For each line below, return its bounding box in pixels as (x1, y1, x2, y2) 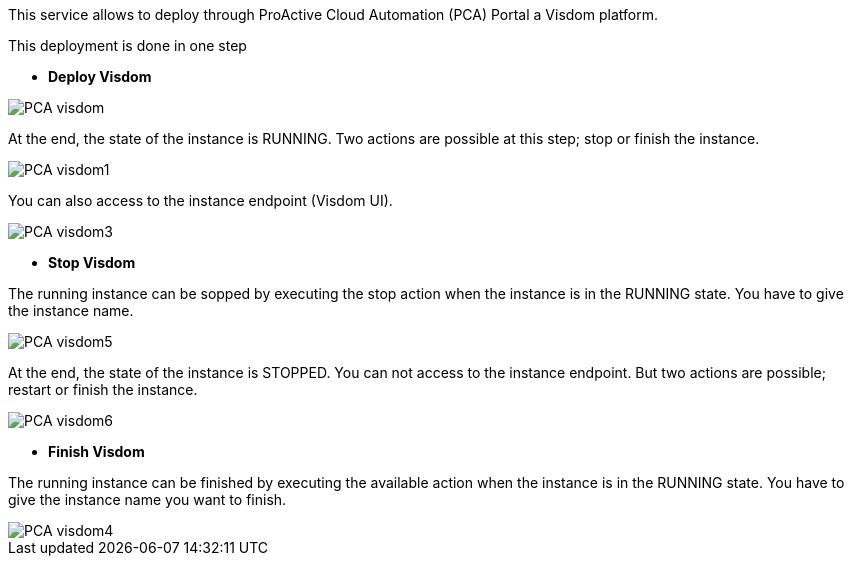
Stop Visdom (48, 254, 136, 271)
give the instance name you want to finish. (8, 491, 287, 508)
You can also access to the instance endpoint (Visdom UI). (8, 192, 393, 209)
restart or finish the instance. (8, 381, 198, 398)
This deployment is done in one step (8, 37, 247, 54)
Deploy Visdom (48, 68, 152, 85)
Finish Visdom (48, 443, 145, 460)
